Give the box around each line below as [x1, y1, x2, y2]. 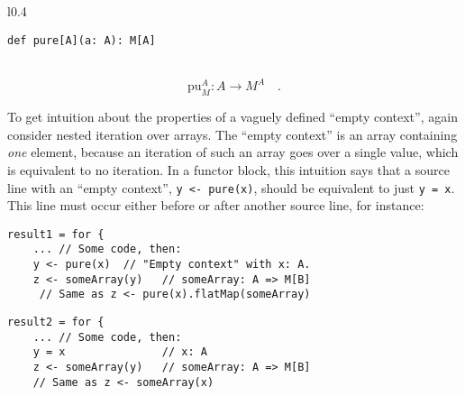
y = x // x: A [32, 345, 207, 359]
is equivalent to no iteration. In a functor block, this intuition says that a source [7, 160, 450, 179]
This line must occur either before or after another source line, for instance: [7, 196, 424, 215]
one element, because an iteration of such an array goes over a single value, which [7, 143, 459, 161]
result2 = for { [7, 316, 105, 329]
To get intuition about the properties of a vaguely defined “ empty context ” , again [7, 107, 458, 126]
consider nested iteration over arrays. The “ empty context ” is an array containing [7, 124, 458, 143]
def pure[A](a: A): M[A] [7, 33, 156, 47]
